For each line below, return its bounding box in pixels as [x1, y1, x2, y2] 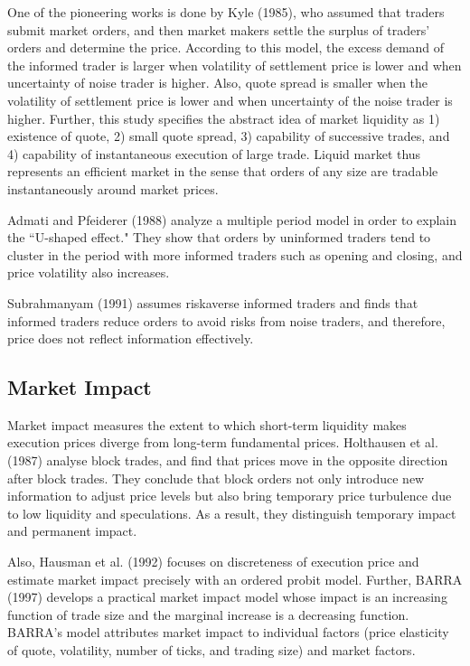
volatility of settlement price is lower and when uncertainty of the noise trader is [7, 90, 453, 109]
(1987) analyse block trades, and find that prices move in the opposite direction [7, 451, 448, 470]
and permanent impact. [7, 521, 137, 540]
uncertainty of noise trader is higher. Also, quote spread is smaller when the [7, 73, 428, 92]
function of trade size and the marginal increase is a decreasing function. [7, 605, 409, 624]
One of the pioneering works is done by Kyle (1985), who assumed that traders [7, 3, 445, 21]
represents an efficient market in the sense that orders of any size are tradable [7, 162, 438, 181]
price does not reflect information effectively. [7, 329, 254, 348]
